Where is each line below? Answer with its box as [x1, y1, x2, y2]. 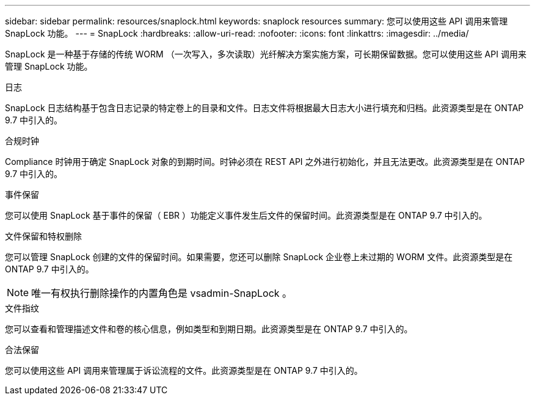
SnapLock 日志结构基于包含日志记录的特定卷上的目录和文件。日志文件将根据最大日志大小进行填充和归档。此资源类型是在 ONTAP [5, 103, 524, 113]
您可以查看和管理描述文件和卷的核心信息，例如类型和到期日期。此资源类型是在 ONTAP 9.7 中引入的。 [5, 324, 413, 334]
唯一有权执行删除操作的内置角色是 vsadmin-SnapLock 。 [31, 287, 293, 299]
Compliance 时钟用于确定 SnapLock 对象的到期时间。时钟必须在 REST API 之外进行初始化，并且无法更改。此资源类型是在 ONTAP [5, 156, 525, 167]
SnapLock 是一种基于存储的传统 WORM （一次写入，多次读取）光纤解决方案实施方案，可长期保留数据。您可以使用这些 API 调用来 [5, 49, 526, 59]
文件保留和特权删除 [5, 231, 82, 241]
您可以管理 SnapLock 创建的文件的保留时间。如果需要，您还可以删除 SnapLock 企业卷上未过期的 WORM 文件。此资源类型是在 [5, 252, 513, 262]
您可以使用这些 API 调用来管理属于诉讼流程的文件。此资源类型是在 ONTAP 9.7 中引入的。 [5, 365, 363, 376]
